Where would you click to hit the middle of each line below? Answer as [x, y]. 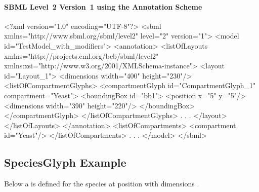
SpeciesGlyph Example [65, 162]
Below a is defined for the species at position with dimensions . [102, 184]
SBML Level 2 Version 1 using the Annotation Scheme [103, 6]
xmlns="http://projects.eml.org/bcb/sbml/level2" [81, 55]
